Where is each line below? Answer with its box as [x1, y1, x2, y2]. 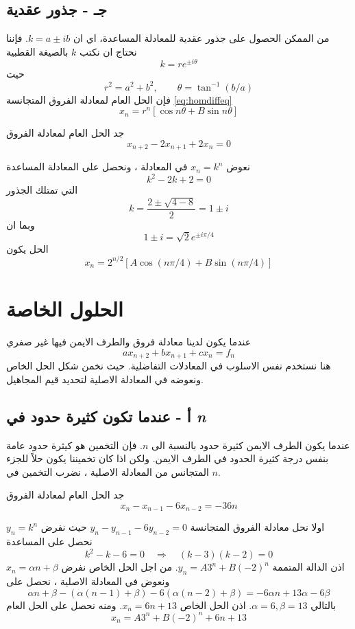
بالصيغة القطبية [6, 44, 69, 58]
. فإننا [6, 31, 28, 45]
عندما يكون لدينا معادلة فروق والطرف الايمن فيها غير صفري [6, 334, 252, 349]
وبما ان [6, 217, 35, 231]
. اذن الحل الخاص [180, 597, 252, 612]
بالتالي [310, 597, 336, 612]
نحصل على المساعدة [6, 534, 93, 549]
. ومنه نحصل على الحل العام [6, 597, 123, 612]
